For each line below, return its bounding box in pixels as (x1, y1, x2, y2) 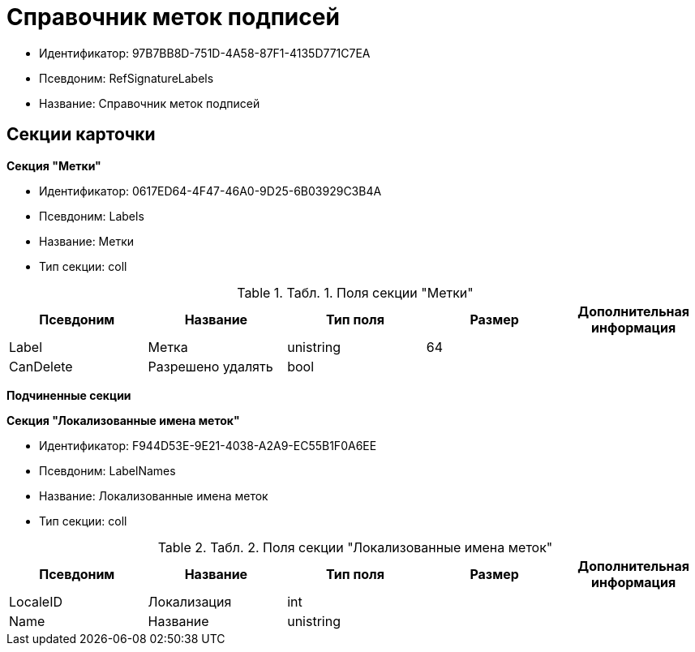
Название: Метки (39, 234, 135, 248)
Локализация (148, 593, 232, 610)
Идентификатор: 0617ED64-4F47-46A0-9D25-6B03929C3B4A (39, 183, 382, 198)
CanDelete (9, 358, 73, 375)
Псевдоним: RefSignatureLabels (39, 71, 214, 85)
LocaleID (9, 593, 62, 610)
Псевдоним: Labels (39, 208, 144, 223)
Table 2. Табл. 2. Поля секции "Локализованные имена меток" (157, 538, 553, 555)
